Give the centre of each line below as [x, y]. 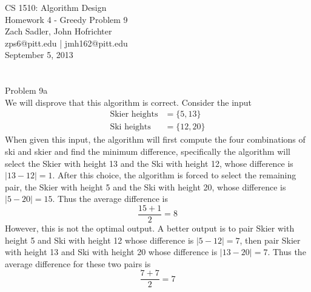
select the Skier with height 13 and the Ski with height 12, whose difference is [149, 163]
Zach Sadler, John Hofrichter [59, 31]
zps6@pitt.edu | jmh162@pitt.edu [66, 43]
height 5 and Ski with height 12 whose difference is [99, 240]
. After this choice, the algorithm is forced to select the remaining [174, 175]
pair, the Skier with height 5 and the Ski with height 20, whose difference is [145, 187]
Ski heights [130, 127]
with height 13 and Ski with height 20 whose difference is [111, 252]
